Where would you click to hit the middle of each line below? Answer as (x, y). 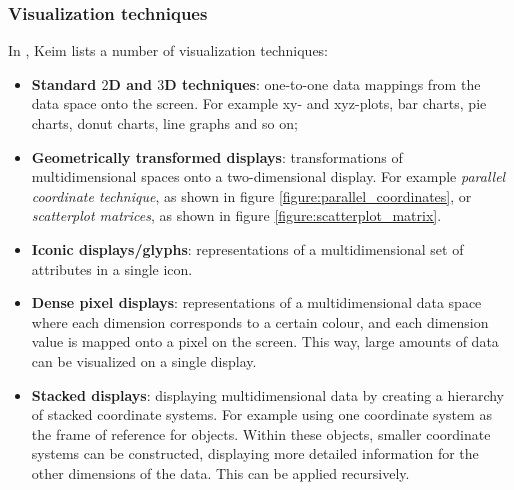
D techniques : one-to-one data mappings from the (322, 83)
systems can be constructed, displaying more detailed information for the (255, 453)
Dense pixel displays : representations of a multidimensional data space (256, 302)
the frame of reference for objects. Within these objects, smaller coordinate (261, 433)
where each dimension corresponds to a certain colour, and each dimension (260, 321)
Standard (64, 83)
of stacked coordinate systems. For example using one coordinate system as (261, 414)
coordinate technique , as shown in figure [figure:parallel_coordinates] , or (251, 195)
